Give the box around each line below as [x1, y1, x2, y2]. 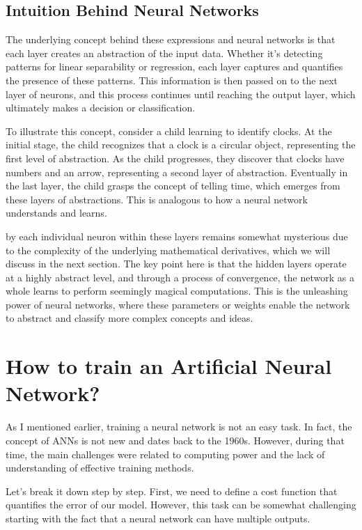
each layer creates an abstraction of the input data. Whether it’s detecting [6, 45, 323, 60]
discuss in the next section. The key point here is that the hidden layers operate [6, 256, 347, 271]
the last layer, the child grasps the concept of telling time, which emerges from [6, 178, 340, 193]
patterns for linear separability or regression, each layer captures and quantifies [6, 59, 343, 74]
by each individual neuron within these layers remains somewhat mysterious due [6, 228, 348, 243]
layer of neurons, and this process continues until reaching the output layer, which [6, 86, 356, 101]
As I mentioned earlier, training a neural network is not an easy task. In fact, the [6, 419, 352, 434]
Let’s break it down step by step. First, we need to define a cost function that [6, 483, 338, 498]
